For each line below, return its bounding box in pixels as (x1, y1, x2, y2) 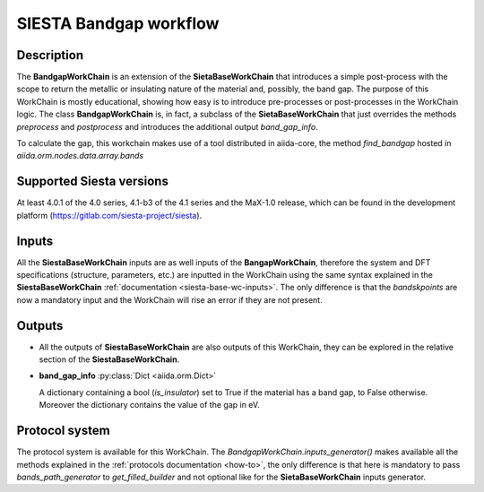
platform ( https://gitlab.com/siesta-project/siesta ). (16, 210, 203, 220)
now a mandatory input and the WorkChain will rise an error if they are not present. (16, 294, 323, 305)
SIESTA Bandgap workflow (16, 13, 220, 33)
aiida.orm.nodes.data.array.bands (16, 151, 143, 161)
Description (16, 47, 84, 63)
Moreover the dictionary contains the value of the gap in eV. (39, 400, 260, 410)
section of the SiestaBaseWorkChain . (39, 354, 180, 365)
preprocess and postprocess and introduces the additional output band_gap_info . (16, 121, 318, 132)
